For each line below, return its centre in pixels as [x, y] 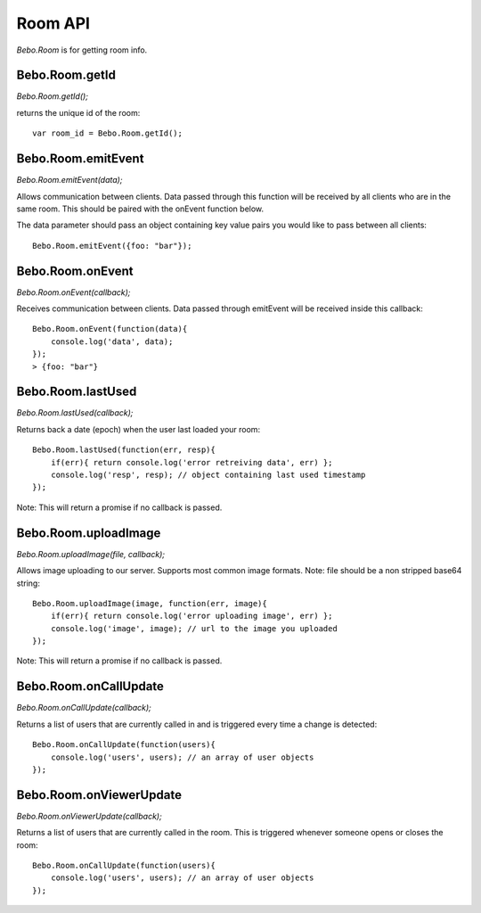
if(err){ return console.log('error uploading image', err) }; [192, 616]
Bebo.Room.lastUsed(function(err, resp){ [124, 450]
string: [28, 583]
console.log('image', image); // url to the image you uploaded [194, 628]
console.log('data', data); [112, 341]
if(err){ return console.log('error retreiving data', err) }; [192, 462]
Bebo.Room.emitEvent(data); [69, 180]
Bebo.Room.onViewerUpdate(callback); [89, 816]
